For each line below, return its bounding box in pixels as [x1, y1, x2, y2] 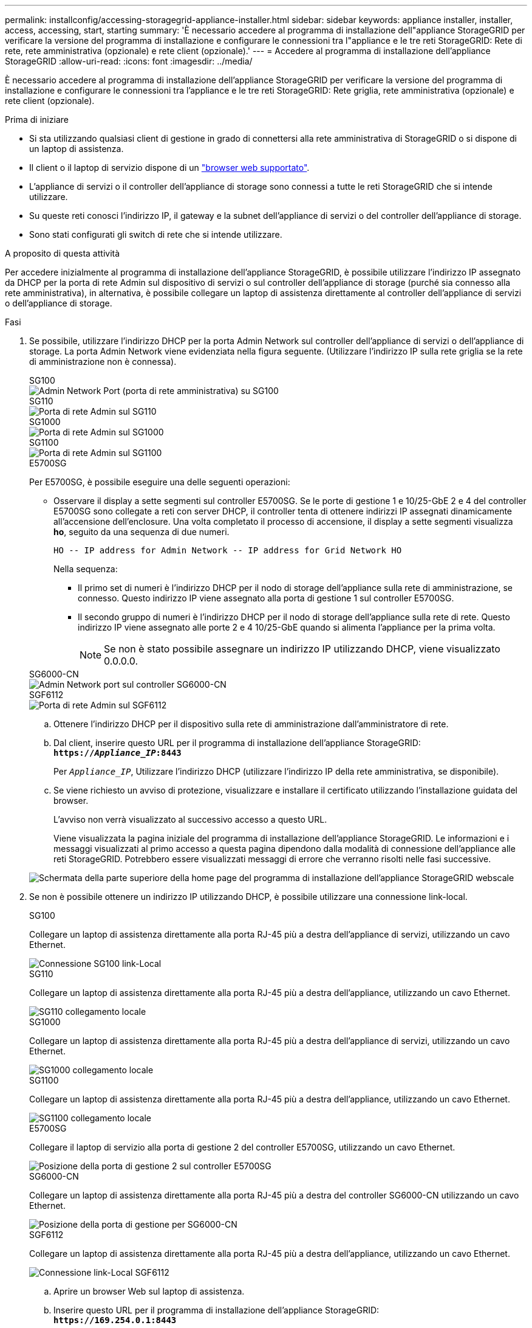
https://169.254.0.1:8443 [53, 1315, 177, 1325]
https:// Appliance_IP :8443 [53, 748, 182, 758]
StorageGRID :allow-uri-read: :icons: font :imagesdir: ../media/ [5, 56, 253, 66]
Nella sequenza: [53, 564, 118, 574]
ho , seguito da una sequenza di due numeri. [53, 527, 230, 537]
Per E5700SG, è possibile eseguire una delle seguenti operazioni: [29, 477, 290, 487]
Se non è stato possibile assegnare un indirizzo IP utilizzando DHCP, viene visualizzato [104, 643, 500, 655]
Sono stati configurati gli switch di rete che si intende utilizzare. [29, 229, 282, 240]
